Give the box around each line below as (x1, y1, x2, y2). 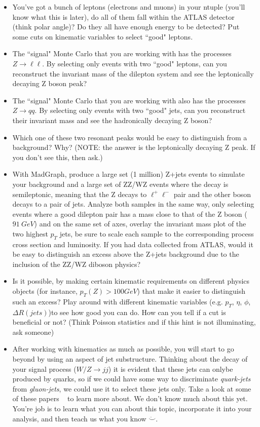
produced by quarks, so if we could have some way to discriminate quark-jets (12, 373, 251, 384)
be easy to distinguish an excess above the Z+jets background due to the (12, 249, 239, 259)
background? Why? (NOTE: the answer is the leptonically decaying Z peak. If (12, 142, 255, 152)
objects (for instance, (12, 286, 78, 296)
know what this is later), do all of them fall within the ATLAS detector (12, 11, 235, 22)
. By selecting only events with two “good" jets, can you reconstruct (34, 105, 246, 115)
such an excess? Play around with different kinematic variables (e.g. (12, 296, 223, 306)
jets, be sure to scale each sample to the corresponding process (59, 228, 254, 239)
